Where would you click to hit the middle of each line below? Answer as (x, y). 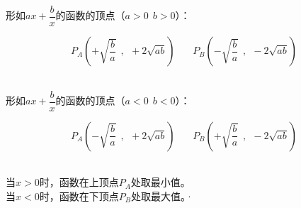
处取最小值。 (160, 182)
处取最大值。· (162, 196)
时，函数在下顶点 (79, 196)
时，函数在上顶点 (79, 182)
